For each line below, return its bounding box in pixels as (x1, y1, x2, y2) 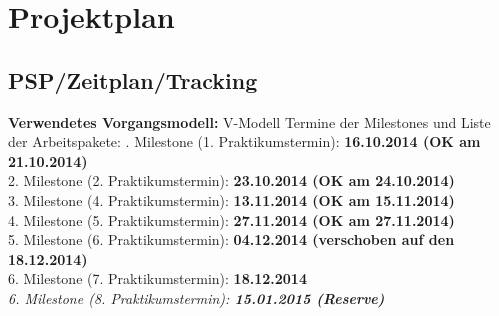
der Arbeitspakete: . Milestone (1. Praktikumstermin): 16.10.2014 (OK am (8, 131, 481, 152)
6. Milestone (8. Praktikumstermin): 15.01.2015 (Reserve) (8, 287, 385, 308)
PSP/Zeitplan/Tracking (8, 64, 258, 95)
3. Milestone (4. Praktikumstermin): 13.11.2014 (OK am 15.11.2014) (8, 189, 455, 210)
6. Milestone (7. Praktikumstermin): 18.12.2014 (8, 268, 307, 289)
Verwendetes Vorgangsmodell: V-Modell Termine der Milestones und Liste (8, 111, 491, 132)
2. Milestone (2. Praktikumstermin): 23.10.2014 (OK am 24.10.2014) (8, 170, 455, 191)
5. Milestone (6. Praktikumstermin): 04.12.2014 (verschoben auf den (8, 229, 455, 250)
